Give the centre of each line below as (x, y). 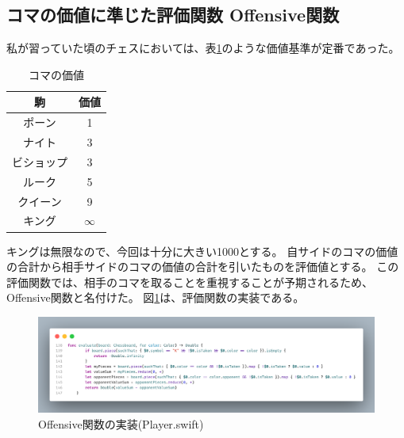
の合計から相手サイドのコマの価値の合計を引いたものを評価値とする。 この (203, 267)
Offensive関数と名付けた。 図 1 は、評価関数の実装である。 (156, 297)
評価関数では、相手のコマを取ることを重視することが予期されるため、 (190, 282)
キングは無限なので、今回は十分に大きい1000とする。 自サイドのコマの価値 (202, 251)
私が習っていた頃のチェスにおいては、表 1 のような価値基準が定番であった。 (203, 48)
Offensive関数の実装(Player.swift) (121, 423)
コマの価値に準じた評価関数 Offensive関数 (173, 15)
